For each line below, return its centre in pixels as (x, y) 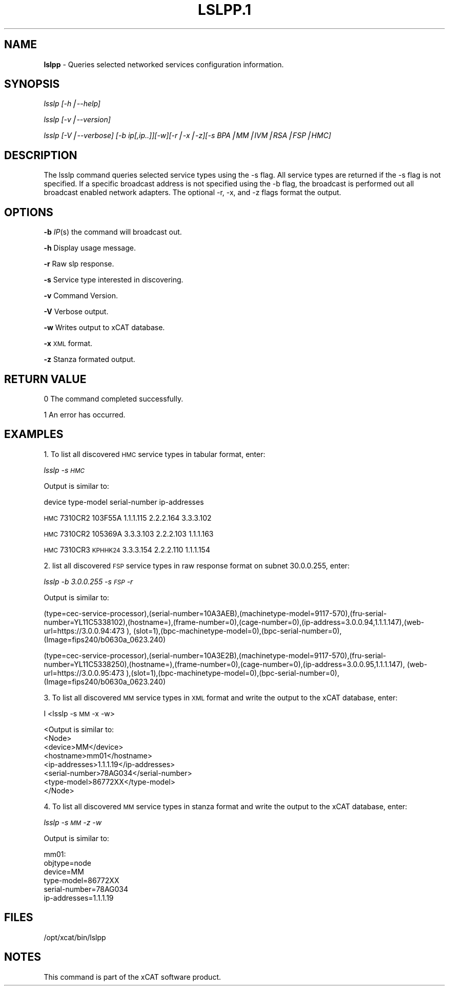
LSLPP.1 (224, 10)
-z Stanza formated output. (89, 359)
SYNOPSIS (32, 84)
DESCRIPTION (41, 155)
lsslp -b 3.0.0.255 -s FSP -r (88, 581)
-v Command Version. (81, 296)
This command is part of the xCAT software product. (132, 977)
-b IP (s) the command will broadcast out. (113, 232)
